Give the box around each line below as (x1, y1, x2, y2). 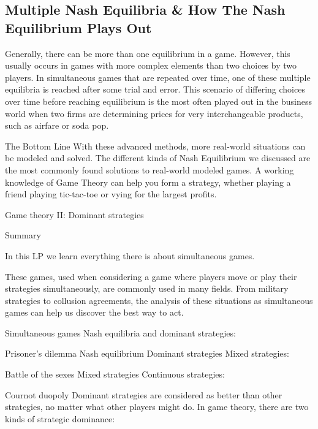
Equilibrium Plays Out (5, 18, 152, 37)
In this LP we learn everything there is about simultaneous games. (5, 249, 255, 262)
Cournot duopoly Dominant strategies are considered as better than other (5, 388, 282, 401)
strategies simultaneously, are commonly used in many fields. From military (5, 282, 289, 295)
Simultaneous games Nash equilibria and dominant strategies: (5, 326, 236, 339)
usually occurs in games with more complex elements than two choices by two (5, 59, 297, 72)
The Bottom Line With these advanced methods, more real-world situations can (5, 139, 306, 152)
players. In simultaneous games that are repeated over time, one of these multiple (5, 70, 311, 83)
